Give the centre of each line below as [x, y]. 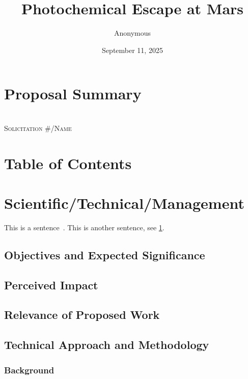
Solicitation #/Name [38, 128]
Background [29, 370]
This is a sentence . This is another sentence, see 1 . [84, 227]
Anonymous [132, 33]
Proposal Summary [73, 93]
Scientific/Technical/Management [124, 203]
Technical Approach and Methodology [107, 345]
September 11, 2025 [132, 50]
